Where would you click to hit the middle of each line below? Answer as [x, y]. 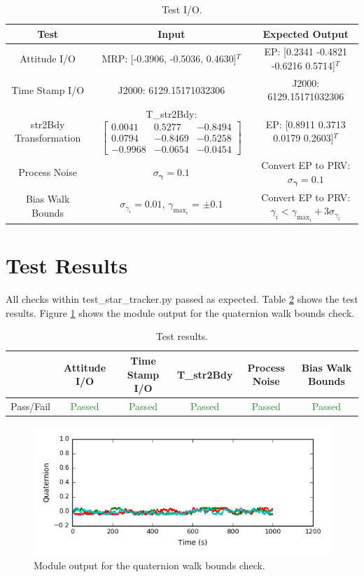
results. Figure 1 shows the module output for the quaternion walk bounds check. [180, 312]
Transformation [48, 138]
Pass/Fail [30, 406]
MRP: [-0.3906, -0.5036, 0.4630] [169, 59]
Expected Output [306, 33]
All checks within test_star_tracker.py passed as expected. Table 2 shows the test [182, 299]
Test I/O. [182, 9]
